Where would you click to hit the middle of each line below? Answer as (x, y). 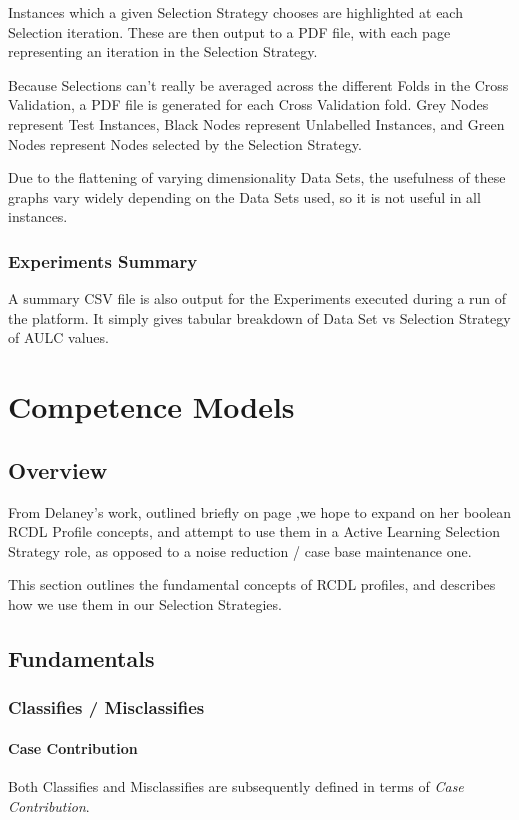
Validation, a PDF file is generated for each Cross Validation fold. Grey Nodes (248, 104)
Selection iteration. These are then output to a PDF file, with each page (229, 31)
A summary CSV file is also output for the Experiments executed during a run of (257, 298)
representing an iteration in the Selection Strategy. (163, 51)
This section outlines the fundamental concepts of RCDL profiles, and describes (252, 584)
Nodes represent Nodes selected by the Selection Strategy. (185, 143)
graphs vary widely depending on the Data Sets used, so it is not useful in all (244, 196)
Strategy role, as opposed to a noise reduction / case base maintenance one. (240, 550)
